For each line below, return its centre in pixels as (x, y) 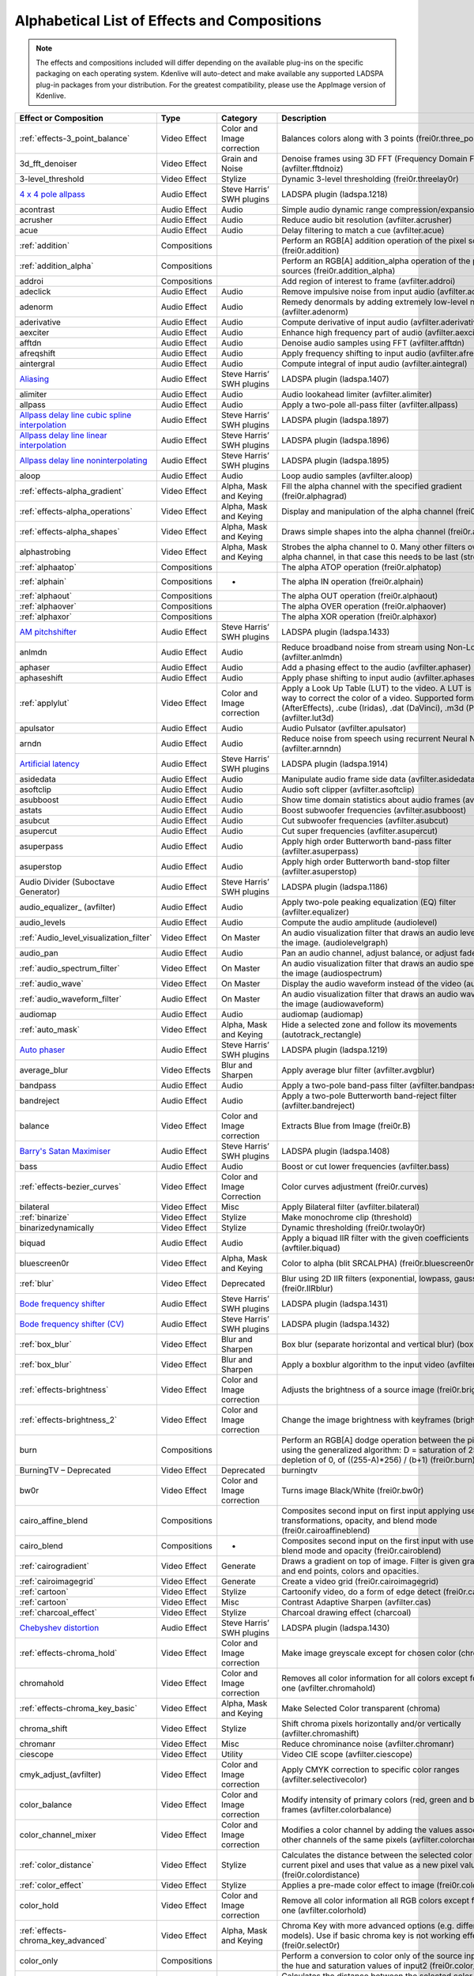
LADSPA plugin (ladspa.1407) (336, 379)
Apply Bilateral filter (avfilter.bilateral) (351, 1207)
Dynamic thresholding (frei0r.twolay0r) (354, 1227)
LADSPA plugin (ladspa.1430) (336, 1627)
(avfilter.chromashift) (320, 1733)
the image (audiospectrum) (332, 973)
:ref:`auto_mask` (50, 1029)
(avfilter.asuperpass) (320, 851)
